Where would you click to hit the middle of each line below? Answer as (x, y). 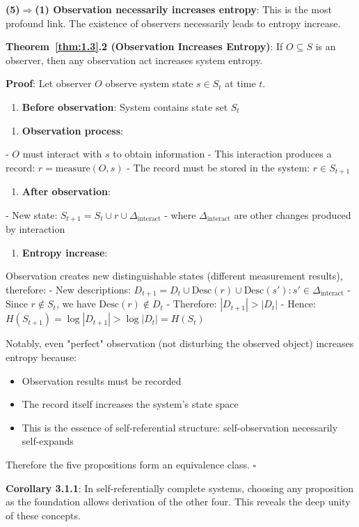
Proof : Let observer (49, 83)
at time (240, 83)
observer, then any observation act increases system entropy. (134, 60)
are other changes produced (293, 214)
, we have (76, 304)
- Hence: (298, 304)
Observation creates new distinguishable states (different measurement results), (174, 276)
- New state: (32, 214)
